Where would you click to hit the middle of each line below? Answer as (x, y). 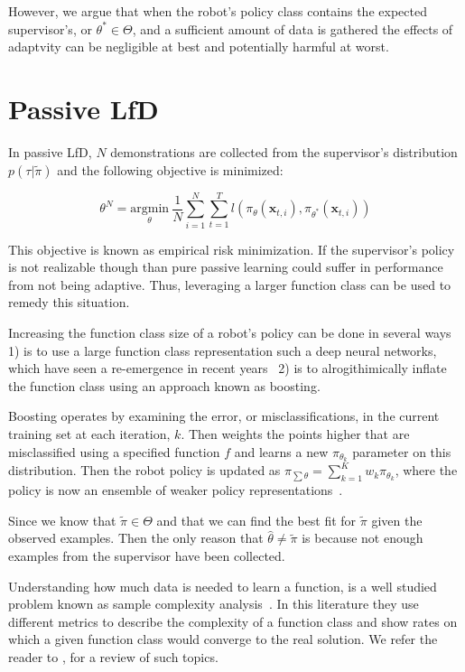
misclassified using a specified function (114, 451)
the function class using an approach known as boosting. (164, 385)
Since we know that (62, 520)
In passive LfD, (50, 151)
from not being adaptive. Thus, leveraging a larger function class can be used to (230, 284)
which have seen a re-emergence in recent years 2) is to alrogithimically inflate (228, 368)
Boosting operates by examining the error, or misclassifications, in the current (224, 416)
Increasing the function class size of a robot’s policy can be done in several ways (230, 332)
